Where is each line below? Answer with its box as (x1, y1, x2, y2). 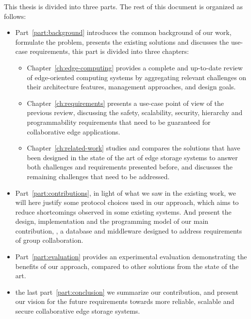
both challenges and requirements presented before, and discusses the (27, 162, 233, 172)
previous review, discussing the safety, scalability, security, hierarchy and (27, 107, 243, 118)
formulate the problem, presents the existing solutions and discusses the (15, 36, 229, 47)
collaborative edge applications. (27, 126, 120, 136)
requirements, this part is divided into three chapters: (30, 46, 189, 56)
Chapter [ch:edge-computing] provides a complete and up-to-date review (27, 62, 243, 72)
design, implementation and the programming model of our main (15, 216, 209, 226)
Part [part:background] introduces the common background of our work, (15, 27, 232, 37)
